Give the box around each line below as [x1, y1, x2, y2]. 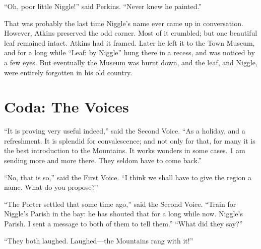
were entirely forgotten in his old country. [4, 67, 133, 77]
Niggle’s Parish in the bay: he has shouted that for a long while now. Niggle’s [4, 208, 243, 219]
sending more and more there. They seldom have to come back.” [4, 155, 202, 166]
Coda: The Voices [4, 96, 129, 117]
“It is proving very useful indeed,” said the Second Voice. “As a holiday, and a [4, 126, 245, 136]
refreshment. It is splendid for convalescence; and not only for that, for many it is [4, 135, 255, 146]
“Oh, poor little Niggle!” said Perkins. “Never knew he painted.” [4, 1, 202, 11]
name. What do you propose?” [4, 182, 98, 192]
